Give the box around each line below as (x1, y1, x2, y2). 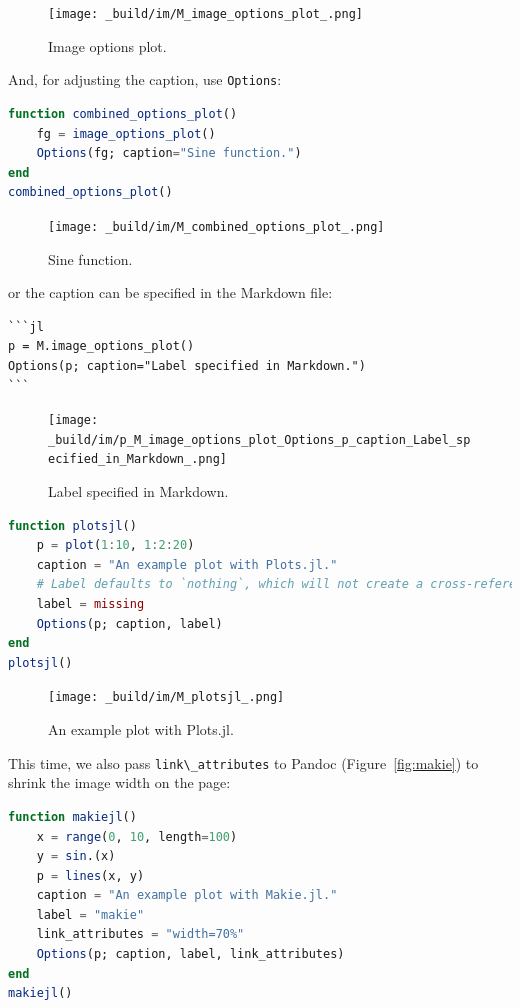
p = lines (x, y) (36, 868, 145, 883)
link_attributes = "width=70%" (36, 927, 245, 942)
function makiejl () (8, 809, 137, 824)
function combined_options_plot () (8, 106, 238, 121)
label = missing (36, 597, 145, 612)
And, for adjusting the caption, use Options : (8, 69, 282, 90)
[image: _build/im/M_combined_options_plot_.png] (48, 219, 385, 234)
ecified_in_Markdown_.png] (48, 452, 227, 467)
